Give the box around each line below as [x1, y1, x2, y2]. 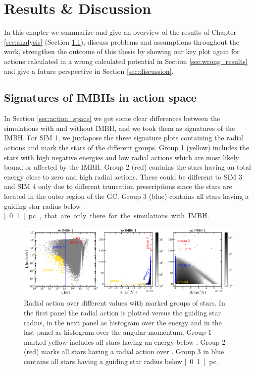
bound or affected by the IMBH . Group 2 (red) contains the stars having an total [4, 162, 251, 172]
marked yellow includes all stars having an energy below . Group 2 [24, 336, 226, 347]
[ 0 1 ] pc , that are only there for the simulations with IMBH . [4, 210, 209, 221]
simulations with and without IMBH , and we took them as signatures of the [4, 123, 235, 133]
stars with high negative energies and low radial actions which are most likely [4, 152, 239, 162]
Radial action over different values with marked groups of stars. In [24, 298, 225, 308]
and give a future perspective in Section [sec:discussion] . [4, 65, 174, 76]
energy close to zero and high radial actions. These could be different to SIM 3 [4, 171, 243, 182]
